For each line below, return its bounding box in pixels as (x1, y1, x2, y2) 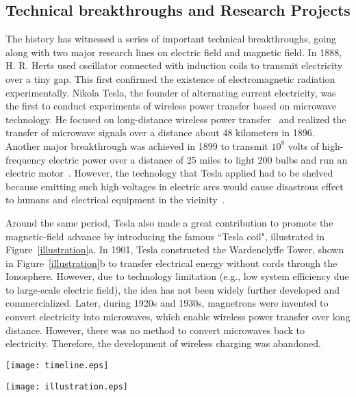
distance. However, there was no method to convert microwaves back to (5, 322, 305, 337)
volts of (288, 138, 319, 153)
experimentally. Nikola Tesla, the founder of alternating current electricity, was (5, 85, 336, 99)
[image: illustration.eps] (5, 381, 128, 392)
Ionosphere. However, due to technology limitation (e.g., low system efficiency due (5, 269, 349, 283)
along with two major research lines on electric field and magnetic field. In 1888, (5, 44, 342, 59)
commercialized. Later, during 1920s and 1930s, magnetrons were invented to (5, 296, 329, 310)
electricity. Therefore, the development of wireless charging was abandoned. (5, 336, 321, 350)
